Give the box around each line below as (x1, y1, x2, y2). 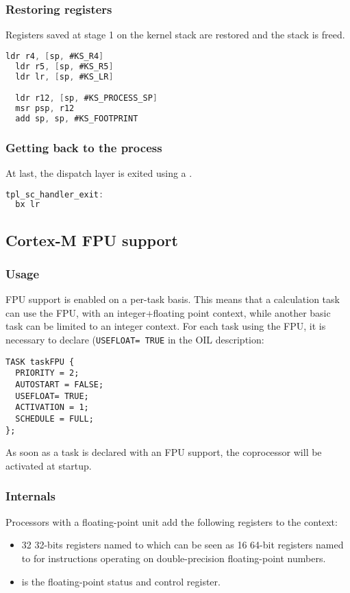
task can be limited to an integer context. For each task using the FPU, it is (5, 319, 326, 333)
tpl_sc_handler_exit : (5, 189, 104, 199)
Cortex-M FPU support (5, 229, 178, 250)
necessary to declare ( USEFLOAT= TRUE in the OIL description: (5, 332, 264, 347)
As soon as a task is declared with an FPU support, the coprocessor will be (5, 445, 322, 459)
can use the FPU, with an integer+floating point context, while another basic (5, 305, 331, 319)
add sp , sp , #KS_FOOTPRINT (15, 113, 138, 123)
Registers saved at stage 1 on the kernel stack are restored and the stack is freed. (5, 27, 345, 42)
